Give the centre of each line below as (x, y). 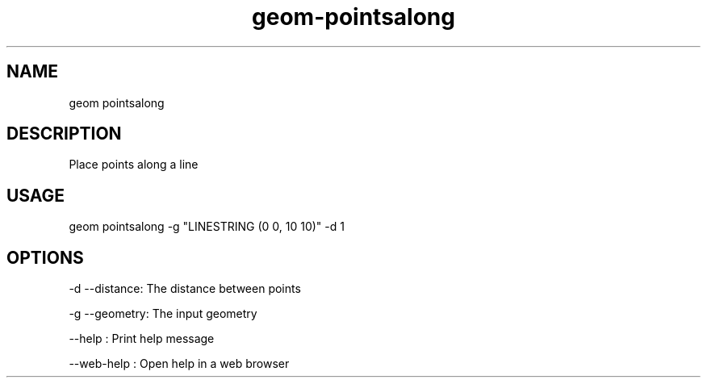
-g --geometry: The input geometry (163, 314)
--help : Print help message (142, 339)
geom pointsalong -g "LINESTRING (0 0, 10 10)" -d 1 (207, 227)
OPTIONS (45, 257)
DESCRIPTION (64, 134)
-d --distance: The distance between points (185, 289)
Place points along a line (134, 165)
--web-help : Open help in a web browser (179, 364)
